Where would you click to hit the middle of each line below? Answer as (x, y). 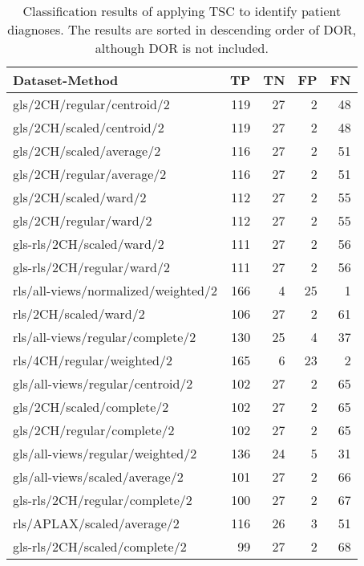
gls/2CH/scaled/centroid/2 (89, 127)
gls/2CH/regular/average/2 (90, 174)
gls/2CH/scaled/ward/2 (80, 197)
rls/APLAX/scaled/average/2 (96, 523)
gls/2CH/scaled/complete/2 (91, 407)
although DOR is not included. (182, 48)
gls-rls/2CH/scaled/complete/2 (100, 546)
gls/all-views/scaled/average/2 (98, 476)
